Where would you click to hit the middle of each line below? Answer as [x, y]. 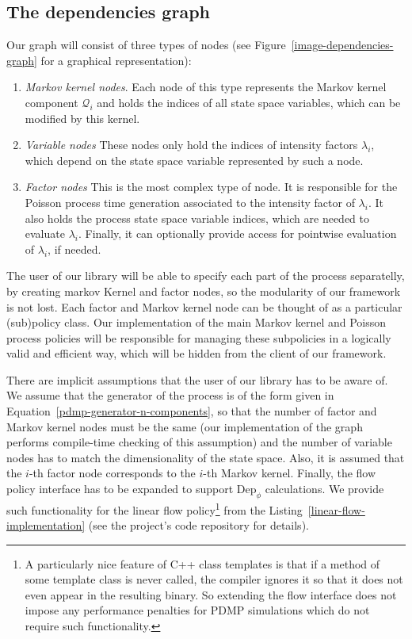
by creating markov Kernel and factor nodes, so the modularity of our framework [204, 291]
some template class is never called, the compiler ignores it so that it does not [214, 579]
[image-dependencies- [342, 45]
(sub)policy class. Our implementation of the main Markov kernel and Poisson [196, 322]
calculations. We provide [324, 489]
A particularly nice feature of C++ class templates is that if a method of [202, 563]
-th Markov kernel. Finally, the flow [290, 473]
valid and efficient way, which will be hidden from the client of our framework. [196, 353]
